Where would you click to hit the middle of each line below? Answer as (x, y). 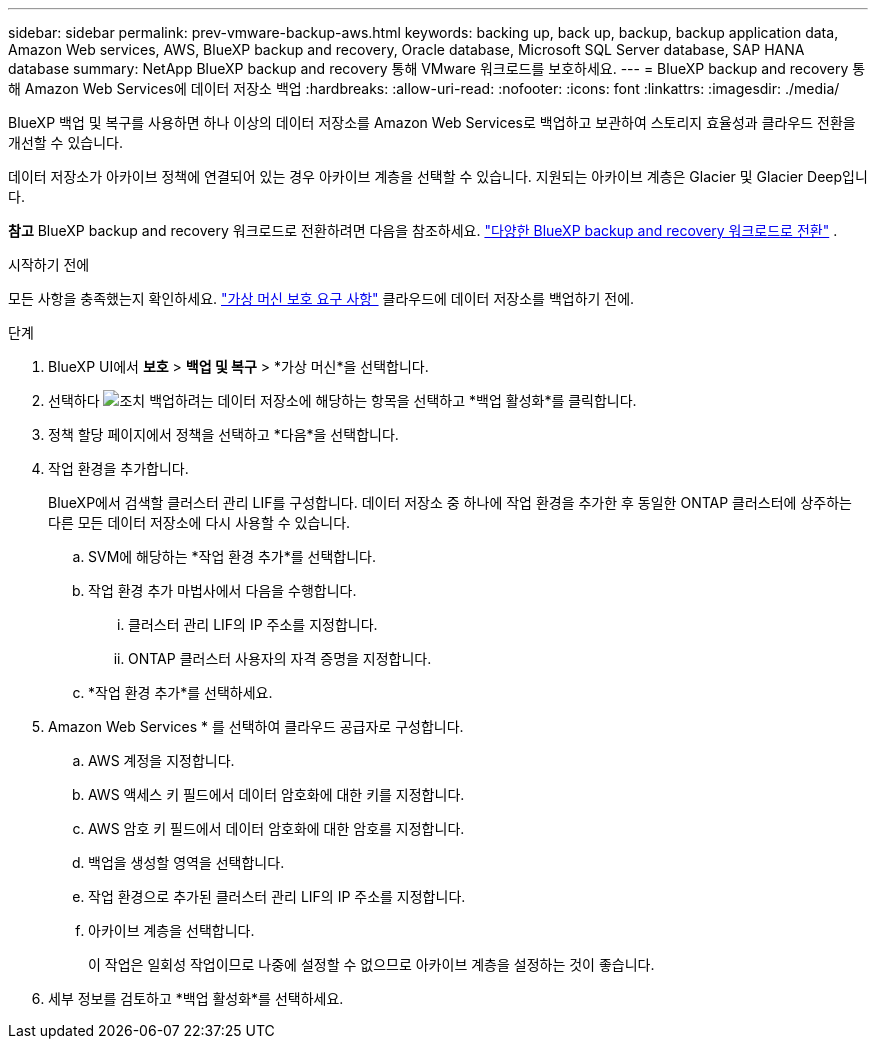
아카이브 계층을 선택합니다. (171, 930)
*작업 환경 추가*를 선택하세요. (180, 692)
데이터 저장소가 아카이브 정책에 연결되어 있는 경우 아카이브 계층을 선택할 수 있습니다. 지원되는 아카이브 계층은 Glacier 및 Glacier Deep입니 (438, 176)
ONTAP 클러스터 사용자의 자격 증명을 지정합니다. (280, 658)
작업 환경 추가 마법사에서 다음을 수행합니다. (222, 590)
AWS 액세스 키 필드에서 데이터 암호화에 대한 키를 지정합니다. (276, 794)
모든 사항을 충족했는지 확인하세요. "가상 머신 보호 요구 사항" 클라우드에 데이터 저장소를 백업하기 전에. (321, 298)
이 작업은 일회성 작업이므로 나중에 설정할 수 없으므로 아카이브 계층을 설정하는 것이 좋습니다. (371, 964)
